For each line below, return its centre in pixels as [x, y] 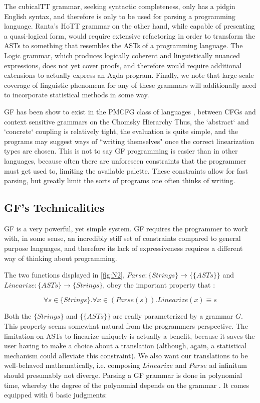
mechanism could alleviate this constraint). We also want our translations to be [126, 355]
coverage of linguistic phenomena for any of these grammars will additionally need [130, 85]
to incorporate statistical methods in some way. [77, 95]
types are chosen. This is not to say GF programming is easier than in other [121, 151]
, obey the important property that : [159, 284]
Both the [18, 316]
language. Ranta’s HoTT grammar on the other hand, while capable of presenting [129, 26]
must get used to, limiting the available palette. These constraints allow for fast [126, 170]
